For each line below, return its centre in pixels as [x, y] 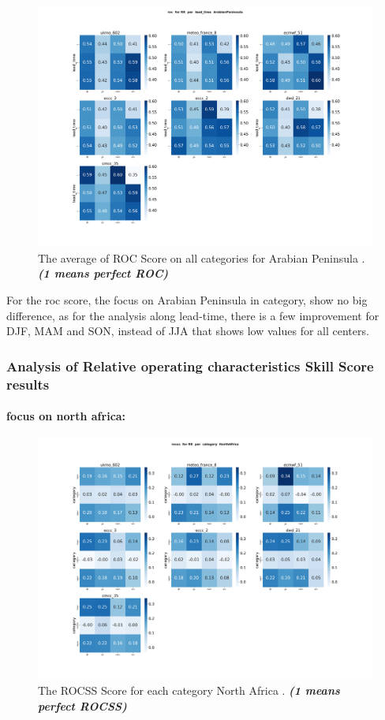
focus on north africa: [66, 416]
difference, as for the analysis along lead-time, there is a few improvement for [193, 315]
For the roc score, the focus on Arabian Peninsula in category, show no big [187, 299]
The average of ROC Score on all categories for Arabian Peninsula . [202, 257]
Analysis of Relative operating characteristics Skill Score [190, 366]
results [28, 384]
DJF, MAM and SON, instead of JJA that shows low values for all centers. [188, 331]
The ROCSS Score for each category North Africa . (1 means [189, 690]
